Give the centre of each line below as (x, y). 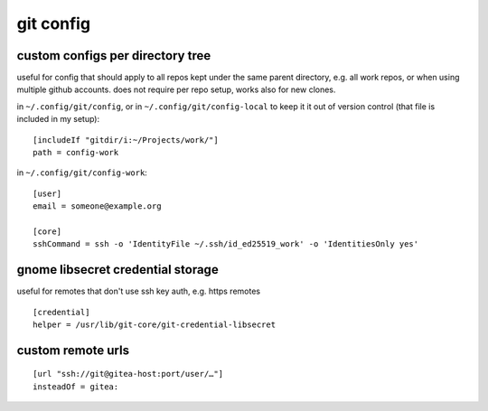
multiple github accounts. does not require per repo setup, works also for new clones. (176, 89)
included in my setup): (58, 119)
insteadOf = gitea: (76, 387)
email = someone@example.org (97, 206)
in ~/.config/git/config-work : (82, 173)
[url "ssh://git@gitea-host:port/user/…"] (128, 374)
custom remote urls (73, 350)
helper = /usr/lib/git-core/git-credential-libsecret (154, 325)
